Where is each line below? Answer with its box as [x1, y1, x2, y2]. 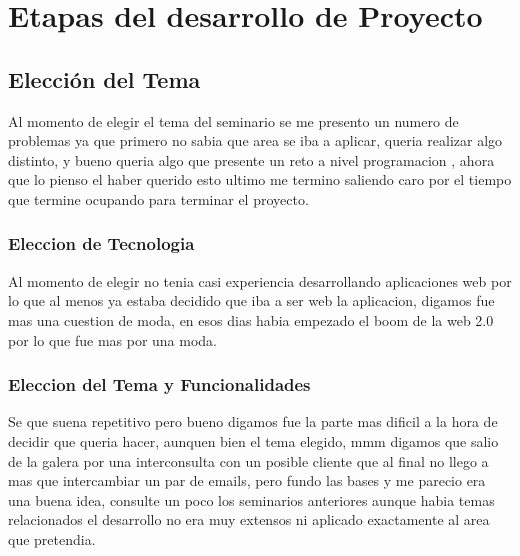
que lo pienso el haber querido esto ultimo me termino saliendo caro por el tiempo [8, 169, 512, 190]
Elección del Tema [8, 63, 201, 94]
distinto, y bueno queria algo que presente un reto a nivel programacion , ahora [8, 149, 495, 170]
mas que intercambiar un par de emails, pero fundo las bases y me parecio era [8, 470, 486, 491]
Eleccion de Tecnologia [8, 231, 195, 256]
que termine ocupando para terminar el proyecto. [8, 188, 309, 209]
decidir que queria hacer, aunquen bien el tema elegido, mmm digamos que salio [8, 430, 499, 451]
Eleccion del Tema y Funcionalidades [8, 372, 311, 397]
